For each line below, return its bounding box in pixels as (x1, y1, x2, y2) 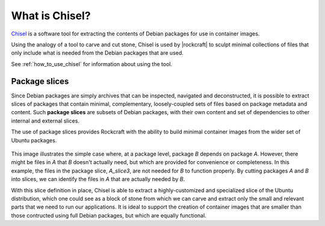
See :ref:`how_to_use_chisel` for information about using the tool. (11, 60, 173, 67)
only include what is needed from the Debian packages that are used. (11, 49, 184, 56)
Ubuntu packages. (11, 136, 57, 144)
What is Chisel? (11, 9, 91, 22)
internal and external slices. (11, 117, 79, 124)
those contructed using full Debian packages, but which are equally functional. (11, 212, 207, 219)
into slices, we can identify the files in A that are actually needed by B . (11, 176, 185, 183)
